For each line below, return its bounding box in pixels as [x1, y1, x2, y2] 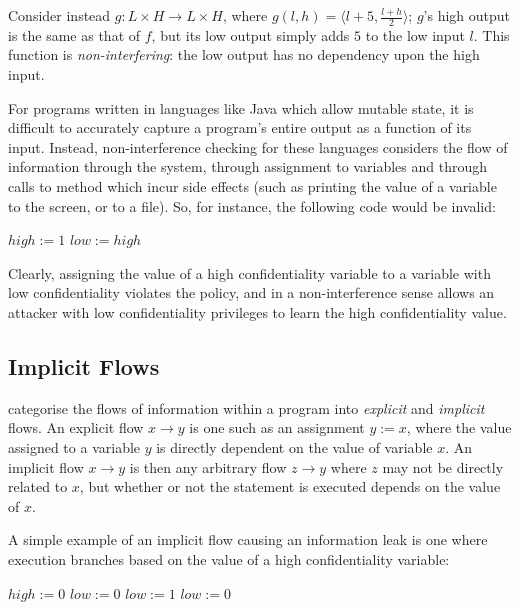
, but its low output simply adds [151, 24, 350, 45]
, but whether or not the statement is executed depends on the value [79, 476, 501, 497]
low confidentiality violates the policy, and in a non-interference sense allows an [8, 282, 495, 303]
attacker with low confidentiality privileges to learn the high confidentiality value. [8, 301, 507, 322]
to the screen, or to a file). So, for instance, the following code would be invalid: [8, 195, 496, 216]
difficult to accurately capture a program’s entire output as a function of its [8, 117, 472, 138]
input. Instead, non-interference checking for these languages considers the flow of [8, 136, 508, 157]
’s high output [423, 5, 511, 25]
